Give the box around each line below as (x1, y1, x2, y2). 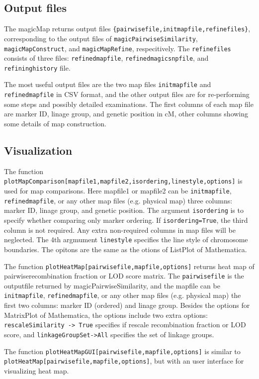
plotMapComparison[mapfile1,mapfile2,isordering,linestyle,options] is (4, 176, 243, 186)
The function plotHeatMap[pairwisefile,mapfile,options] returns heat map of (4, 261, 255, 271)
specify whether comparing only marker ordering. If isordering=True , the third (4, 215, 248, 225)
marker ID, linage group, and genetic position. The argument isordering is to (4, 205, 244, 215)
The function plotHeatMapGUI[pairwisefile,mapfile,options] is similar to (4, 346, 241, 356)
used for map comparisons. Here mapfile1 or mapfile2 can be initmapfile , (4, 186, 232, 196)
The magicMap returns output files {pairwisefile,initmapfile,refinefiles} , (4, 23, 251, 34)
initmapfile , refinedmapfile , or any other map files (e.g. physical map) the (4, 290, 241, 300)
